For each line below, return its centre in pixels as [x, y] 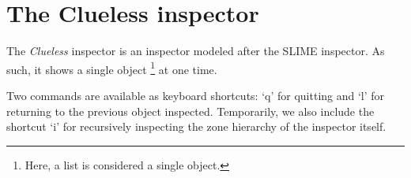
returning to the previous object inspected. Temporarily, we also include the [190, 111]
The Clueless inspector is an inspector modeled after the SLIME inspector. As [196, 51]
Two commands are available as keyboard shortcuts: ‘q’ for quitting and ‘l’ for [196, 95]
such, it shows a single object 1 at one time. [112, 68]
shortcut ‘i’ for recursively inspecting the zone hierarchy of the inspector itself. [196, 126]
